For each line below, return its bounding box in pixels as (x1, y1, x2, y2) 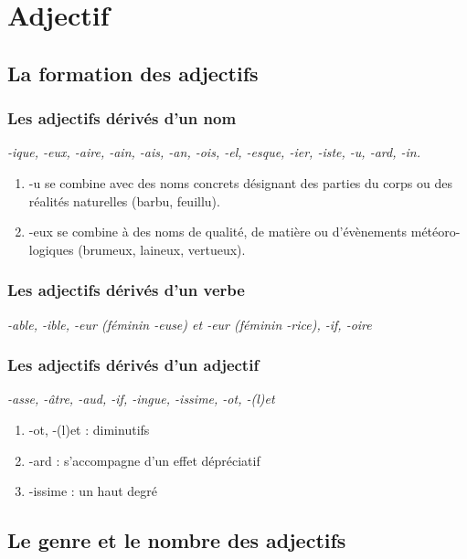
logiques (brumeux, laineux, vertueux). (28, 239, 246, 258)
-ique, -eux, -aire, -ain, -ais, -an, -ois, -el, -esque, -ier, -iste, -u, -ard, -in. (7, 142, 420, 162)
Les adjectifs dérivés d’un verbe (7, 279, 245, 301)
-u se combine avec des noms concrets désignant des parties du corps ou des (28, 173, 452, 192)
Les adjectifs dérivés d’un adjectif (7, 353, 260, 376)
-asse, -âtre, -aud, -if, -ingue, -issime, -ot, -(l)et (7, 389, 275, 408)
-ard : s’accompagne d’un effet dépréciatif (28, 450, 260, 469)
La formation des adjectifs (7, 58, 259, 87)
